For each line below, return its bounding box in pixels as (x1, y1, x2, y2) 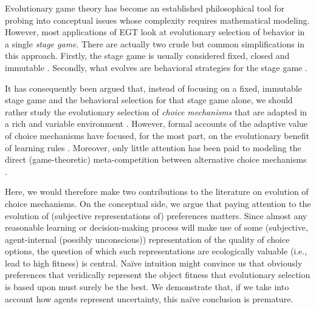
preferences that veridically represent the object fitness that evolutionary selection (5, 268, 311, 281)
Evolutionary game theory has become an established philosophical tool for (5, 2, 284, 14)
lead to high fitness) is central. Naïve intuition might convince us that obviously (5, 256, 303, 269)
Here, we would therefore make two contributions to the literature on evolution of (5, 185, 309, 198)
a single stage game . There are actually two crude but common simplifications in (5, 37, 305, 50)
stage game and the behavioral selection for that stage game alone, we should (5, 93, 293, 106)
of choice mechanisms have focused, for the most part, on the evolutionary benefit (5, 129, 309, 141)
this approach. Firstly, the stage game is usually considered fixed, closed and (5, 49, 290, 62)
